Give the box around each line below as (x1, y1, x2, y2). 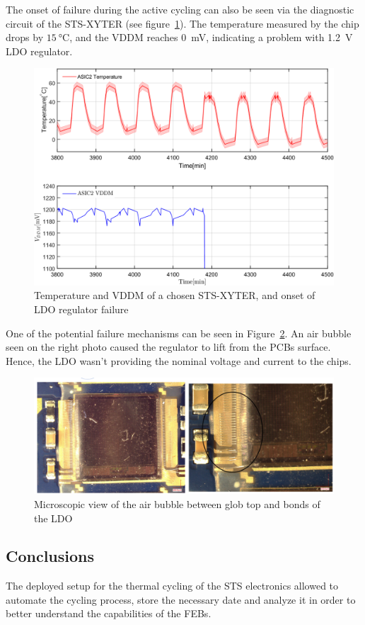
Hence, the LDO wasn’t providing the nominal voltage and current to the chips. (6, 353, 352, 368)
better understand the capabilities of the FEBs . (6, 606, 212, 621)
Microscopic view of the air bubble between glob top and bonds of (34, 496, 320, 511)
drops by (6, 30, 44, 45)
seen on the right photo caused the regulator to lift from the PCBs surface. (6, 339, 331, 354)
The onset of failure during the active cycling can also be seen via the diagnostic (6, 2, 354, 16)
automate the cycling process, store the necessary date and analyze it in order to (6, 592, 356, 607)
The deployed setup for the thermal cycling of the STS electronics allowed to (6, 578, 339, 593)
